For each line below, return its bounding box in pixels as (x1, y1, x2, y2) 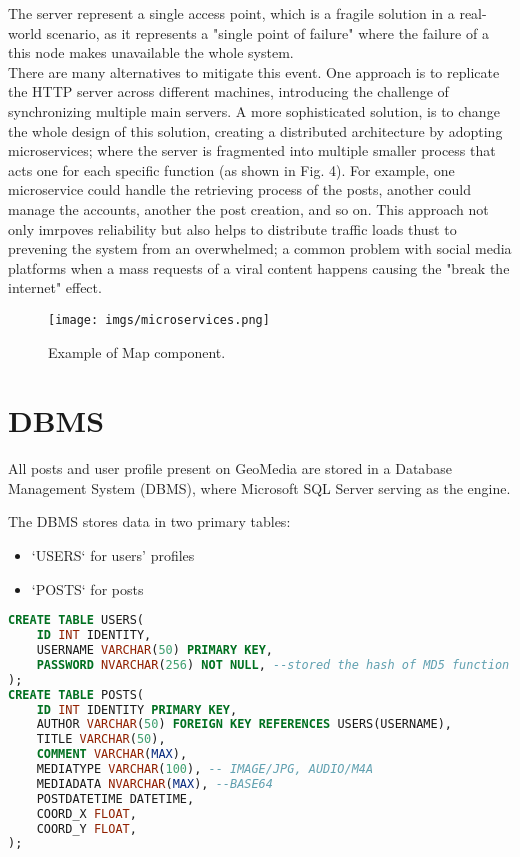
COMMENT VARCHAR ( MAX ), (36, 747, 188, 762)
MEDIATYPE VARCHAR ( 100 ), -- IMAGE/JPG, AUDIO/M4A (36, 762, 374, 776)
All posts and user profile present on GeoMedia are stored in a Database (8, 458, 452, 479)
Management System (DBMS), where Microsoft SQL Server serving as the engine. (8, 477, 511, 498)
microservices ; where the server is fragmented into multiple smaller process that (8, 140, 496, 161)
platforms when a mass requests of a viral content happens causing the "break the (8, 257, 510, 278)
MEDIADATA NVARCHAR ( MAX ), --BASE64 (36, 776, 273, 791)
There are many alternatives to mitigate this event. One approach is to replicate (8, 61, 500, 82)
